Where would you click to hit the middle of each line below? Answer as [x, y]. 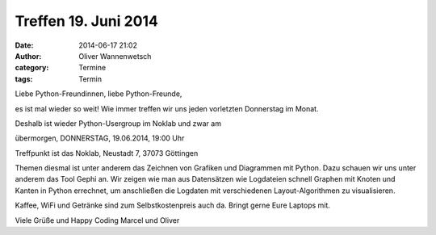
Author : [28, 56]
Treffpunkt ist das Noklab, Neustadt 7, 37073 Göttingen [107, 153]
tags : [24, 79]
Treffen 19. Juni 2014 [87, 21]
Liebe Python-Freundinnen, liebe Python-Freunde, [99, 94]
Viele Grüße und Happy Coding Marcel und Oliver [97, 220]
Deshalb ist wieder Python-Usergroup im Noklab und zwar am [118, 123]
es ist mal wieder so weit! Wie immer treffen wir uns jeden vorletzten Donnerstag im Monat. [167, 108]
